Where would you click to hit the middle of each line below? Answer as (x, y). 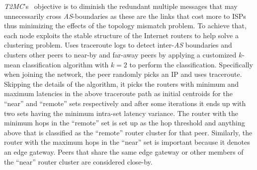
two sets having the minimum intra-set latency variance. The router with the (121, 113)
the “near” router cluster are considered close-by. (78, 161)
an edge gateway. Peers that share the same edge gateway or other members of (124, 151)
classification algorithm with (66, 64)
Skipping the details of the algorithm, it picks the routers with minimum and (122, 84)
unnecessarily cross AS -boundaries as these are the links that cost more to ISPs (125, 16)
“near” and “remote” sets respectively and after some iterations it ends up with (125, 103)
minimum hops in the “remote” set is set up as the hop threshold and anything (125, 123)
